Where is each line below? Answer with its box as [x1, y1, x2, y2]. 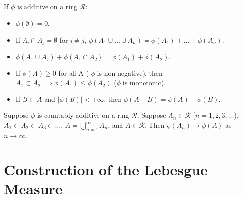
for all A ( [58, 67, 89, 78]
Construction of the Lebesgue [4, 159, 208, 179]
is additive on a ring [17, 1, 78, 11]
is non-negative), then [97, 67, 163, 78]
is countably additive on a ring [37, 110, 129, 120]
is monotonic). [122, 77, 166, 88]
